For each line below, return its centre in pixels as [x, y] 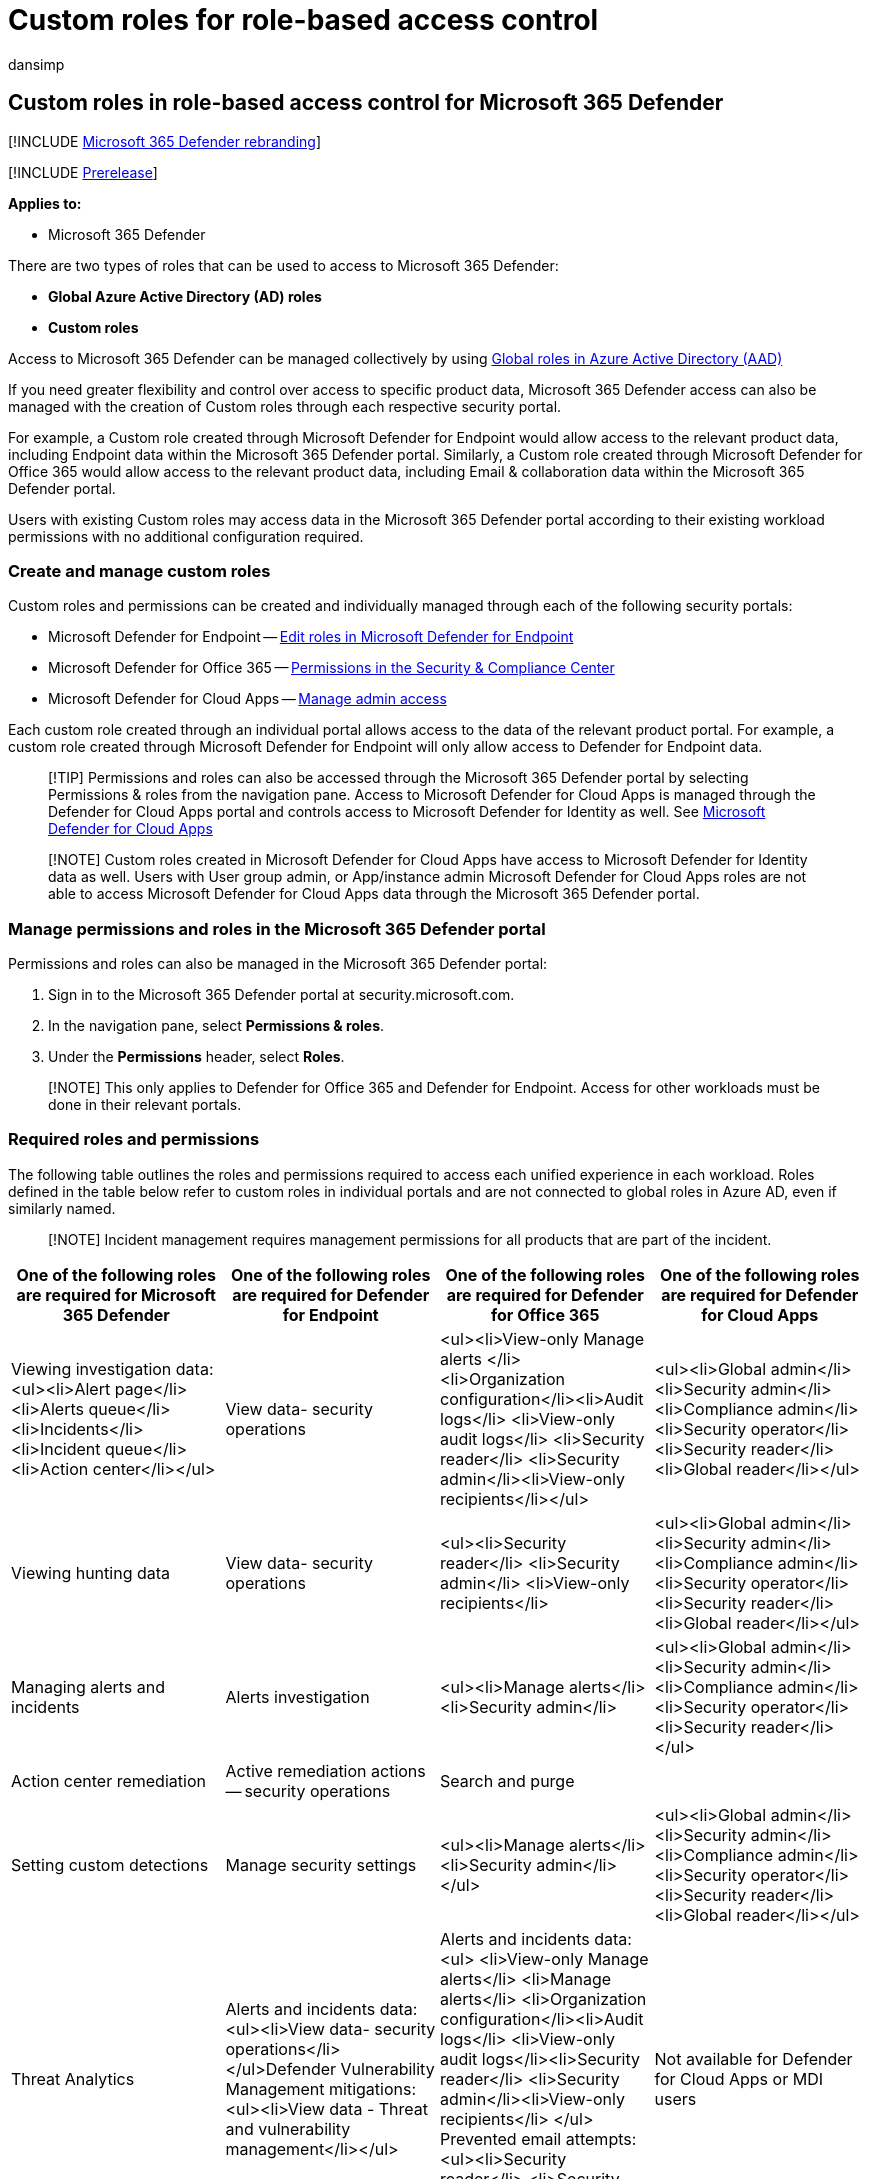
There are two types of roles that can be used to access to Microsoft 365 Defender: [283, 265]
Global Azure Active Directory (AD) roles [185, 296]
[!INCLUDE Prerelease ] [83, 172]
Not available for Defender [753, 2058]
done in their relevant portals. [145, 1105]
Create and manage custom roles [139, 570]
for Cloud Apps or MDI [738, 2078]
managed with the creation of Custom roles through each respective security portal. [285, 406]
